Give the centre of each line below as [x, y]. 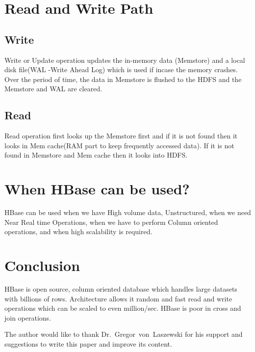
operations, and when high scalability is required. [78, 231]
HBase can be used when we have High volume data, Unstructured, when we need [128, 212]
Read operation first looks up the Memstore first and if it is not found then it [121, 136]
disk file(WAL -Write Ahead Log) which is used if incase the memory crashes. [121, 69]
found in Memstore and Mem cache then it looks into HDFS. [96, 155]
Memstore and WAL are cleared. [53, 89]
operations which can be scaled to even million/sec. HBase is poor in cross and [123, 308]
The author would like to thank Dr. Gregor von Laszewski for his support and [124, 334]
